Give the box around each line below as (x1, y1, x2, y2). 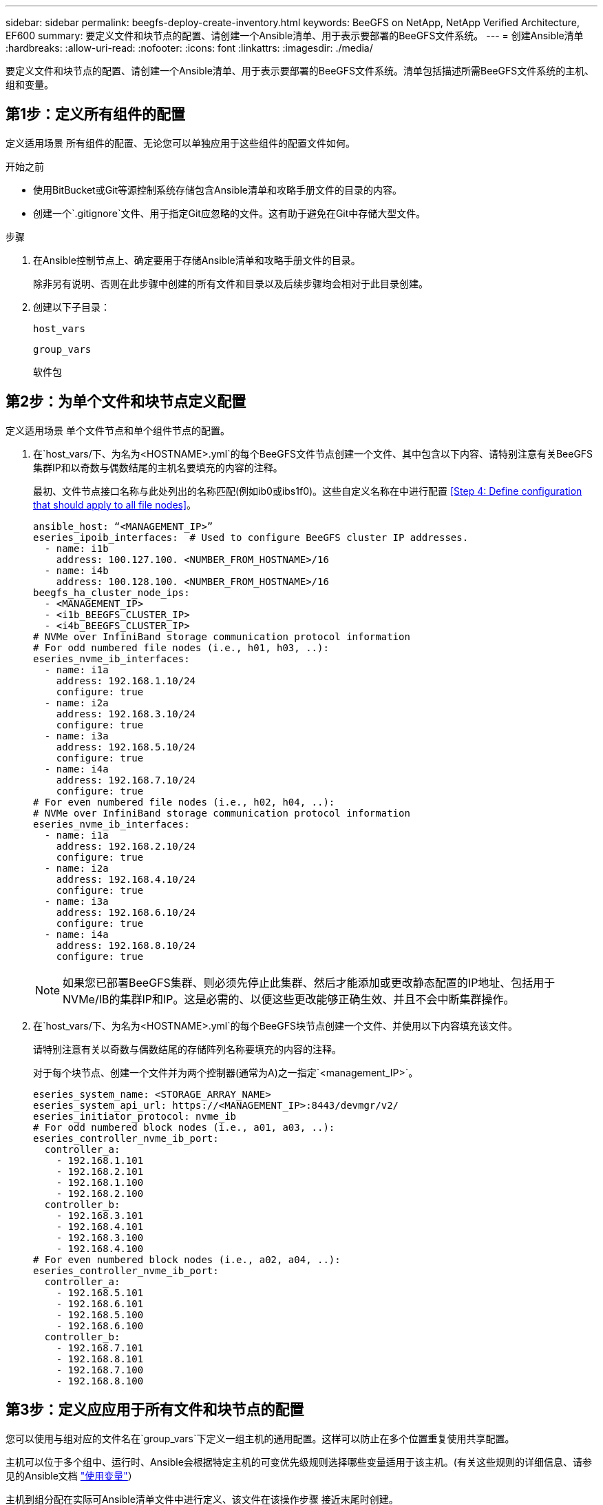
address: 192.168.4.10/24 (56, 873, 196, 885)
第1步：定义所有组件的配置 (6, 105, 186, 123)
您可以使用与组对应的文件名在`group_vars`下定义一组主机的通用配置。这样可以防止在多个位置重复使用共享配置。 (6, 1432, 515, 1444)
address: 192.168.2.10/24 (56, 840, 196, 852)
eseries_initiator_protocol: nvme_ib (33, 1110, 237, 1122)
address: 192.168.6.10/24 (56, 906, 196, 918)
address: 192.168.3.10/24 (56, 708, 196, 719)
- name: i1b (44, 542, 109, 554)
